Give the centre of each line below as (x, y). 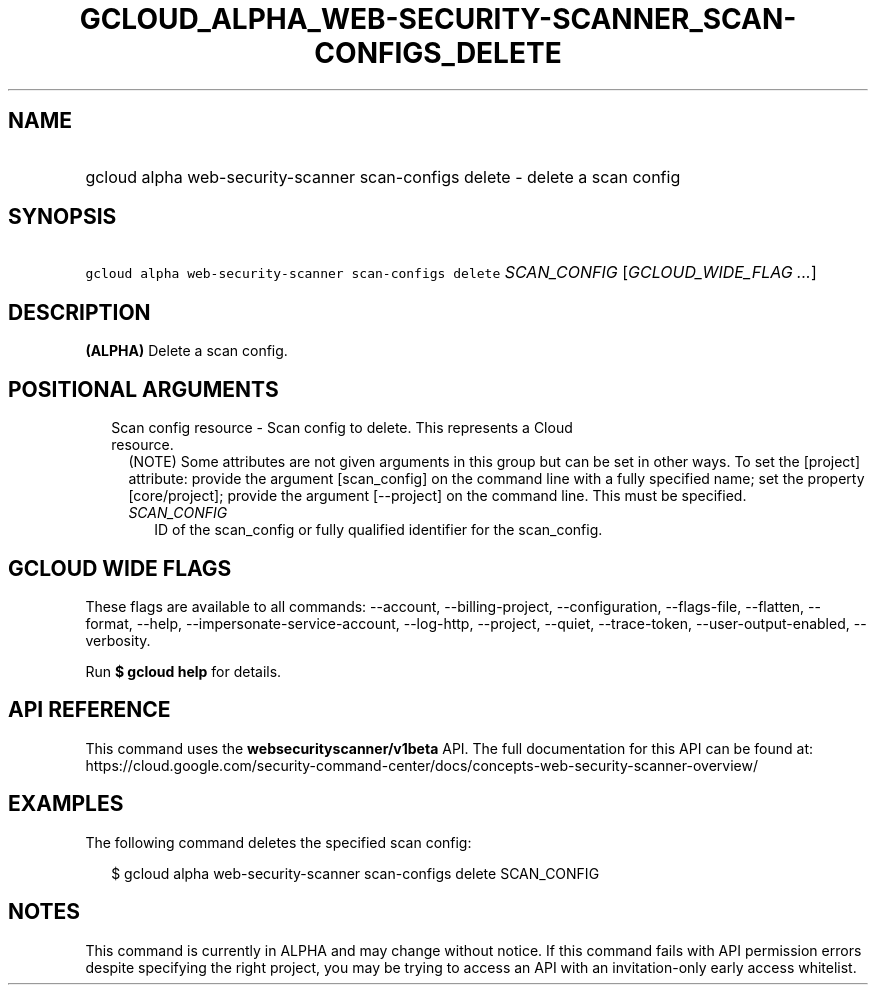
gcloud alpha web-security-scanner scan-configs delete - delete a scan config (383, 176)
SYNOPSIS (62, 217)
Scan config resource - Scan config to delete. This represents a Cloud (342, 428)
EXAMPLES (66, 804)
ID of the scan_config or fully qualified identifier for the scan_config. (378, 530)
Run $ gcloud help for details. (183, 671)
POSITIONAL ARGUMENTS (143, 389)
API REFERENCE (89, 710)
